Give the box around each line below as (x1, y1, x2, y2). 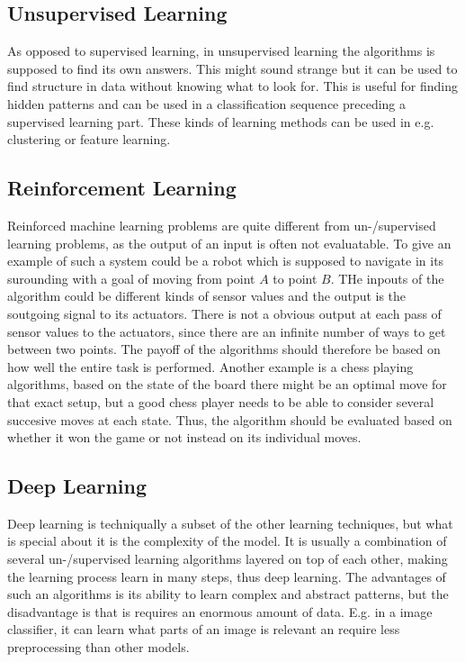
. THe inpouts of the (330, 268, 444, 287)
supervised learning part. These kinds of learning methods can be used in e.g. (7, 112, 434, 131)
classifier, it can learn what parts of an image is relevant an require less (7, 620, 400, 639)
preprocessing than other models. (7, 638, 190, 657)
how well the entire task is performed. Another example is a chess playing (7, 357, 414, 376)
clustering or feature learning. (7, 130, 171, 149)
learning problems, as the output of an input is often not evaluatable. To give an (7, 233, 452, 252)
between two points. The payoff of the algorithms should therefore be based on (7, 340, 441, 358)
